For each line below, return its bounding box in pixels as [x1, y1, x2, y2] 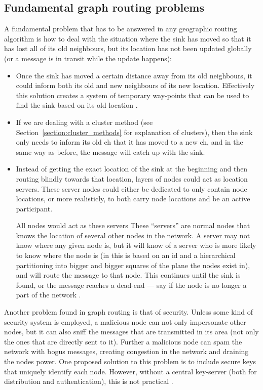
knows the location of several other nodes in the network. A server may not [16, 230, 250, 240]
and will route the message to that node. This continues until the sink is [16, 270, 241, 280]
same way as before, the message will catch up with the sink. [16, 146, 205, 157]
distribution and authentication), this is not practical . [4, 376, 173, 386]
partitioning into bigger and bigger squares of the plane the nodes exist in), [16, 259, 250, 270]
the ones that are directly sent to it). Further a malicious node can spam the [4, 336, 242, 346]
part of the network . [16, 289, 81, 300]
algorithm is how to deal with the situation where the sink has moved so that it [4, 33, 251, 44]
